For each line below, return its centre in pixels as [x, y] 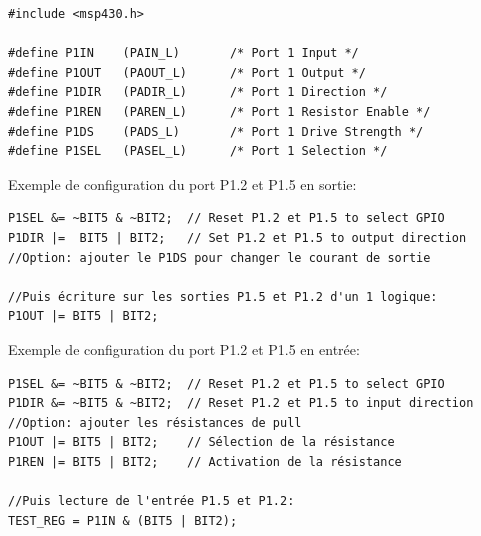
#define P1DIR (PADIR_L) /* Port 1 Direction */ [198, 92]
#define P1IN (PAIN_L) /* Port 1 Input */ [183, 53]
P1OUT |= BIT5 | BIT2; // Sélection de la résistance [201, 442]
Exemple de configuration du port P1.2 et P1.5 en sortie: [182, 183]
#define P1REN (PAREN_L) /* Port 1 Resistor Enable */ [219, 111]
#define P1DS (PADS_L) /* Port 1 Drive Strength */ [216, 131]
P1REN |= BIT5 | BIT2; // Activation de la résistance [205, 461]
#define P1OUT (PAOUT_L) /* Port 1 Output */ [187, 72]
